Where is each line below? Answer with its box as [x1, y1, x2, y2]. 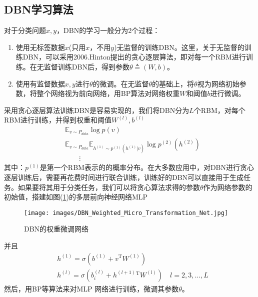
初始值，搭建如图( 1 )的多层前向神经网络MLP [4, 191, 148, 202]
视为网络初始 [197, 78, 239, 88]
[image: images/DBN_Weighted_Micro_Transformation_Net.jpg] [24, 209, 228, 216]
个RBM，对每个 [193, 104, 245, 115]
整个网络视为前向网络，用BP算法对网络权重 [36, 88, 180, 98]
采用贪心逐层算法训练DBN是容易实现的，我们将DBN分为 [4, 104, 189, 115]
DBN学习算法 [4, 1, 73, 17]
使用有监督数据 [15, 78, 65, 88]
